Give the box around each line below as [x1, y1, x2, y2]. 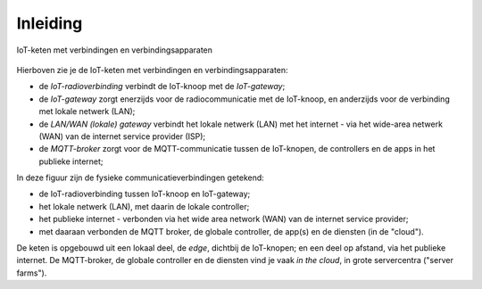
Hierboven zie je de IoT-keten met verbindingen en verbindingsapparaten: [16, 64, 289, 75]
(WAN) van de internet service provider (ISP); [38, 130, 206, 142]
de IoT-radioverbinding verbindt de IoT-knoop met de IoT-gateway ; [38, 81, 286, 92]
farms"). [16, 268, 47, 278]
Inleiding [16, 13, 83, 33]
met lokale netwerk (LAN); [38, 106, 136, 117]
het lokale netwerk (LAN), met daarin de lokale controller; [38, 201, 250, 211]
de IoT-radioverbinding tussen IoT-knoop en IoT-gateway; [38, 188, 251, 200]
